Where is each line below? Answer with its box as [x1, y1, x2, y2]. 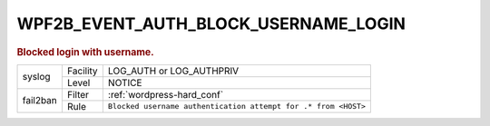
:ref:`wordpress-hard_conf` [107, 88, 224, 101]
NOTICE [107, 76, 142, 89]
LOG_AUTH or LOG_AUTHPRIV [107, 64, 240, 77]
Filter [66, 88, 90, 101]
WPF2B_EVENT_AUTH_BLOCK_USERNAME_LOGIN [16, 14, 406, 34]
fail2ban [22, 94, 58, 107]
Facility [66, 64, 99, 77]
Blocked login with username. [16, 45, 154, 58]
